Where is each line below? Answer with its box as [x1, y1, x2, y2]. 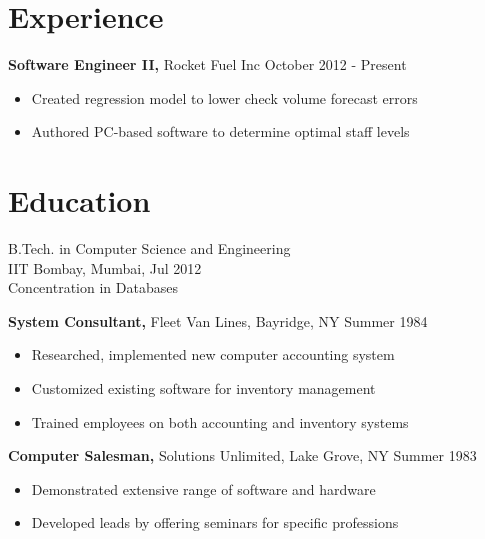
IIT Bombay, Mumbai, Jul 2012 [8, 257, 202, 278]
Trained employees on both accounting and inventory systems [31, 411, 409, 432]
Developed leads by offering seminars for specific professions [31, 512, 399, 533]
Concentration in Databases [8, 277, 178, 298]
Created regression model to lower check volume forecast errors [31, 87, 418, 108]
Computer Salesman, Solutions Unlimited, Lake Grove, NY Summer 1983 [8, 445, 477, 466]
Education [8, 180, 151, 221]
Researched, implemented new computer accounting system [31, 344, 395, 365]
